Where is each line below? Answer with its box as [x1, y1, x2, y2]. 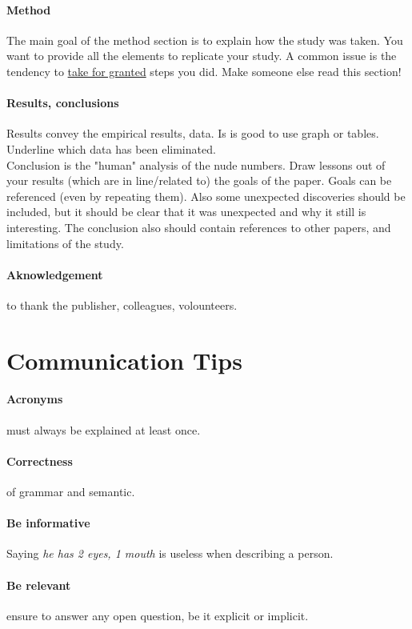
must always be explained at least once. [6, 421, 201, 438]
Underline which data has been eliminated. [6, 140, 216, 157]
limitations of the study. [6, 234, 124, 251]
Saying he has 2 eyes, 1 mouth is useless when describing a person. [6, 545, 334, 562]
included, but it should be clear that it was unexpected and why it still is [6, 203, 366, 220]
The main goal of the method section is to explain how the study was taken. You [6, 31, 403, 48]
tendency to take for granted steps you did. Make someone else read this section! [6, 62, 402, 79]
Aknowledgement [6, 266, 103, 282]
